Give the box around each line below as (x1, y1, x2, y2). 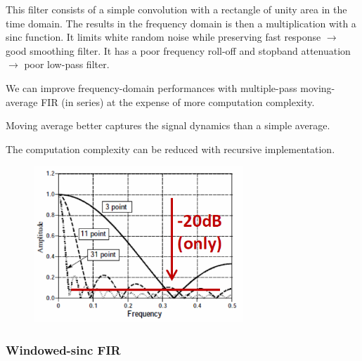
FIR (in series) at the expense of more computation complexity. (41, 94, 315, 109)
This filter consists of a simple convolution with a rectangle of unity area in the (6, 2, 347, 16)
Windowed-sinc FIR (6, 341, 121, 358)
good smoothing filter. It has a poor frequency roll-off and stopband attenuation (6, 43, 351, 58)
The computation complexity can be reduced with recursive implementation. (6, 141, 335, 156)
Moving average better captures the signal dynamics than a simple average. (6, 118, 330, 133)
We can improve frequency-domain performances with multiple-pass (6, 80, 297, 95)
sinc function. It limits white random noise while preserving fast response (6, 29, 321, 44)
